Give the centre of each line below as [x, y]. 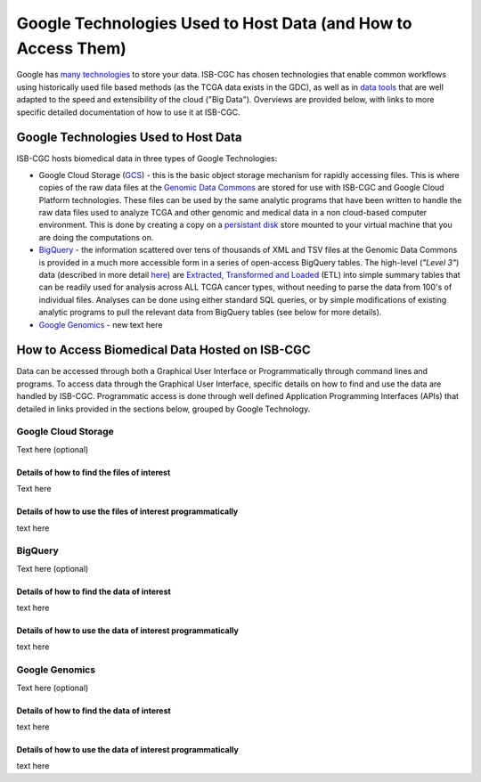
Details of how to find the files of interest [94, 472]
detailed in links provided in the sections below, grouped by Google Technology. [163, 409]
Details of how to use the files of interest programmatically [127, 511]
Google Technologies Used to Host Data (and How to [214, 23]
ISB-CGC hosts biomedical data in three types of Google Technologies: [147, 159]
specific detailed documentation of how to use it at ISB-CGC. [128, 112]
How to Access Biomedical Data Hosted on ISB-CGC [163, 350]
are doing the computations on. [96, 237]
